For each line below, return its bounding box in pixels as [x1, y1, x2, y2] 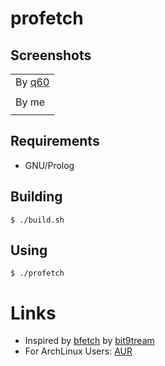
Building [10, 188, 63, 206]
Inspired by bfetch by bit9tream [24, 335, 155, 347]
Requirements [10, 133, 100, 150]
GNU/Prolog [24, 159, 75, 171]
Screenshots [10, 47, 92, 64]
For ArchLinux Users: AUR [24, 345, 133, 357]
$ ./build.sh [10, 215, 65, 225]
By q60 [15, 75, 50, 89]
